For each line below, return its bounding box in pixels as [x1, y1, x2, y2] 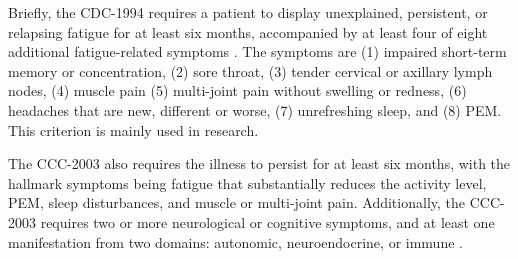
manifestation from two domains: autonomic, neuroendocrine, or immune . [8, 231, 463, 252]
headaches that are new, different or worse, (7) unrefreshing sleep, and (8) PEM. [8, 99, 502, 120]
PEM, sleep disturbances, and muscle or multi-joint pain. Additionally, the [8, 192, 466, 213]
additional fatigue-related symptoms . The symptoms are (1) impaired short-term [8, 41, 507, 62]
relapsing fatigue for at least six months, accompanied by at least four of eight [8, 21, 488, 42]
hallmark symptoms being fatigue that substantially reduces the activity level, [8, 172, 487, 193]
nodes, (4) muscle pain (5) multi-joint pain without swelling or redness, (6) [8, 80, 467, 101]
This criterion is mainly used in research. [8, 119, 259, 140]
